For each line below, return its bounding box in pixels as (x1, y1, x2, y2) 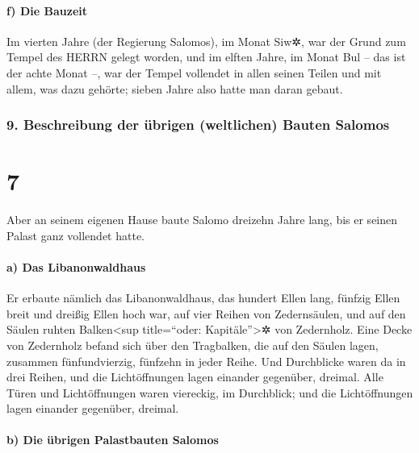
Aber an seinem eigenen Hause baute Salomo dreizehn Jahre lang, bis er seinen (6, 211, 398, 228)
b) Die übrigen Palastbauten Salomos (6, 431, 219, 448)
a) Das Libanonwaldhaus (6, 258, 146, 275)
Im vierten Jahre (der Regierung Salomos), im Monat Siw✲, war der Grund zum (6, 32, 406, 49)
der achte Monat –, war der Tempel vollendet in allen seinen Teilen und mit (6, 64, 382, 81)
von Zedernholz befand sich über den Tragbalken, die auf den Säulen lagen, (6, 336, 379, 353)
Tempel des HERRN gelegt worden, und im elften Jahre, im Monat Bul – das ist (6, 48, 406, 65)
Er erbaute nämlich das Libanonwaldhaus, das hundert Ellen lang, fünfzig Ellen (6, 289, 400, 306)
